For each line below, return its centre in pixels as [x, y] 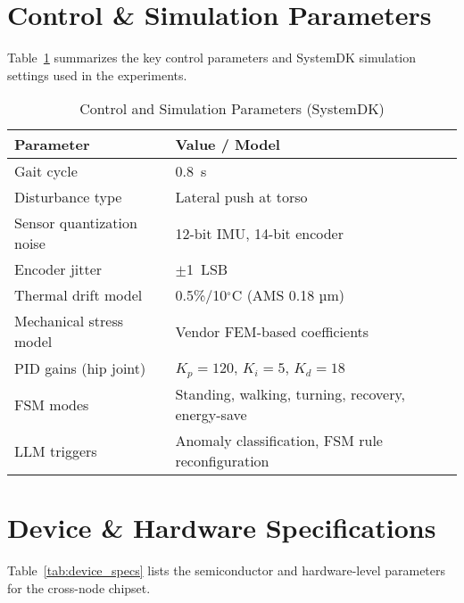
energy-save [211, 415]
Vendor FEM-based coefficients [272, 331]
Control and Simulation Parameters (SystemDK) [232, 109]
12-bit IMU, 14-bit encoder [259, 233]
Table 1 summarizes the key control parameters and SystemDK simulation [212, 58]
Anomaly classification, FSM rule [279, 441]
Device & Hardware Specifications [222, 528]
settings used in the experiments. [97, 74]
